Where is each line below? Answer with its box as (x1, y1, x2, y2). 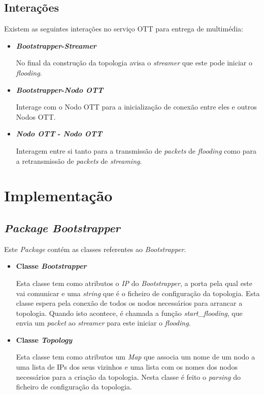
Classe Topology (16, 334, 73, 345)
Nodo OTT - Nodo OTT (16, 128, 103, 139)
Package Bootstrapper (4, 220, 120, 235)
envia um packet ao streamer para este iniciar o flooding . (16, 317, 191, 328)
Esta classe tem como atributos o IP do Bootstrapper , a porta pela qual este (16, 277, 253, 288)
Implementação (4, 185, 113, 206)
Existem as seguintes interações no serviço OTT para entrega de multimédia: (4, 23, 243, 34)
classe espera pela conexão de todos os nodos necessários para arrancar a (16, 298, 243, 308)
